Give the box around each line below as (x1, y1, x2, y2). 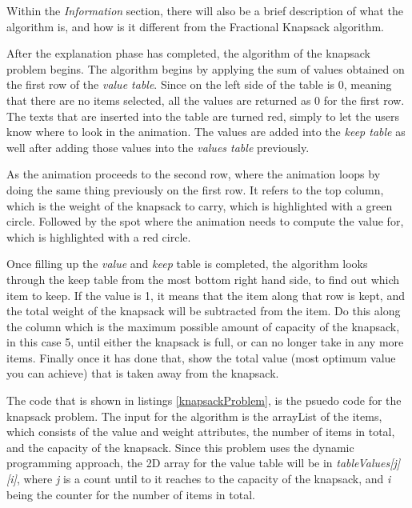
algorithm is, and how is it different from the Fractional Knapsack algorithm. (6, 18, 384, 34)
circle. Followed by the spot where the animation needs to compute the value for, (6, 213, 404, 230)
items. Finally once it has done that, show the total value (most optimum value (6, 349, 396, 366)
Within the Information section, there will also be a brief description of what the (6, 2, 403, 18)
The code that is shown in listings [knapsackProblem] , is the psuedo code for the (6, 392, 402, 409)
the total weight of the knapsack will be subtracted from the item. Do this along (6, 302, 401, 319)
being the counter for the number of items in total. (6, 486, 255, 502)
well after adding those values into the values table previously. (6, 138, 310, 155)
